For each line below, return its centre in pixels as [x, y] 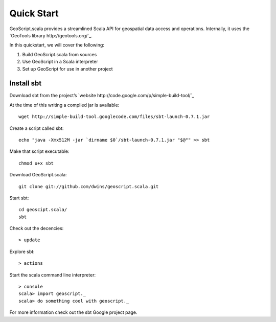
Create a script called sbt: [37, 128]
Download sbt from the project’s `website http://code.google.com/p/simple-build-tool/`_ [102, 96]
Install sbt [26, 84]
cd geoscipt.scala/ [43, 210]
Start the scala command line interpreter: [53, 275]
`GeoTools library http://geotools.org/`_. [51, 35]
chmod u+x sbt [36, 163]
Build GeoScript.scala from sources [60, 54]
